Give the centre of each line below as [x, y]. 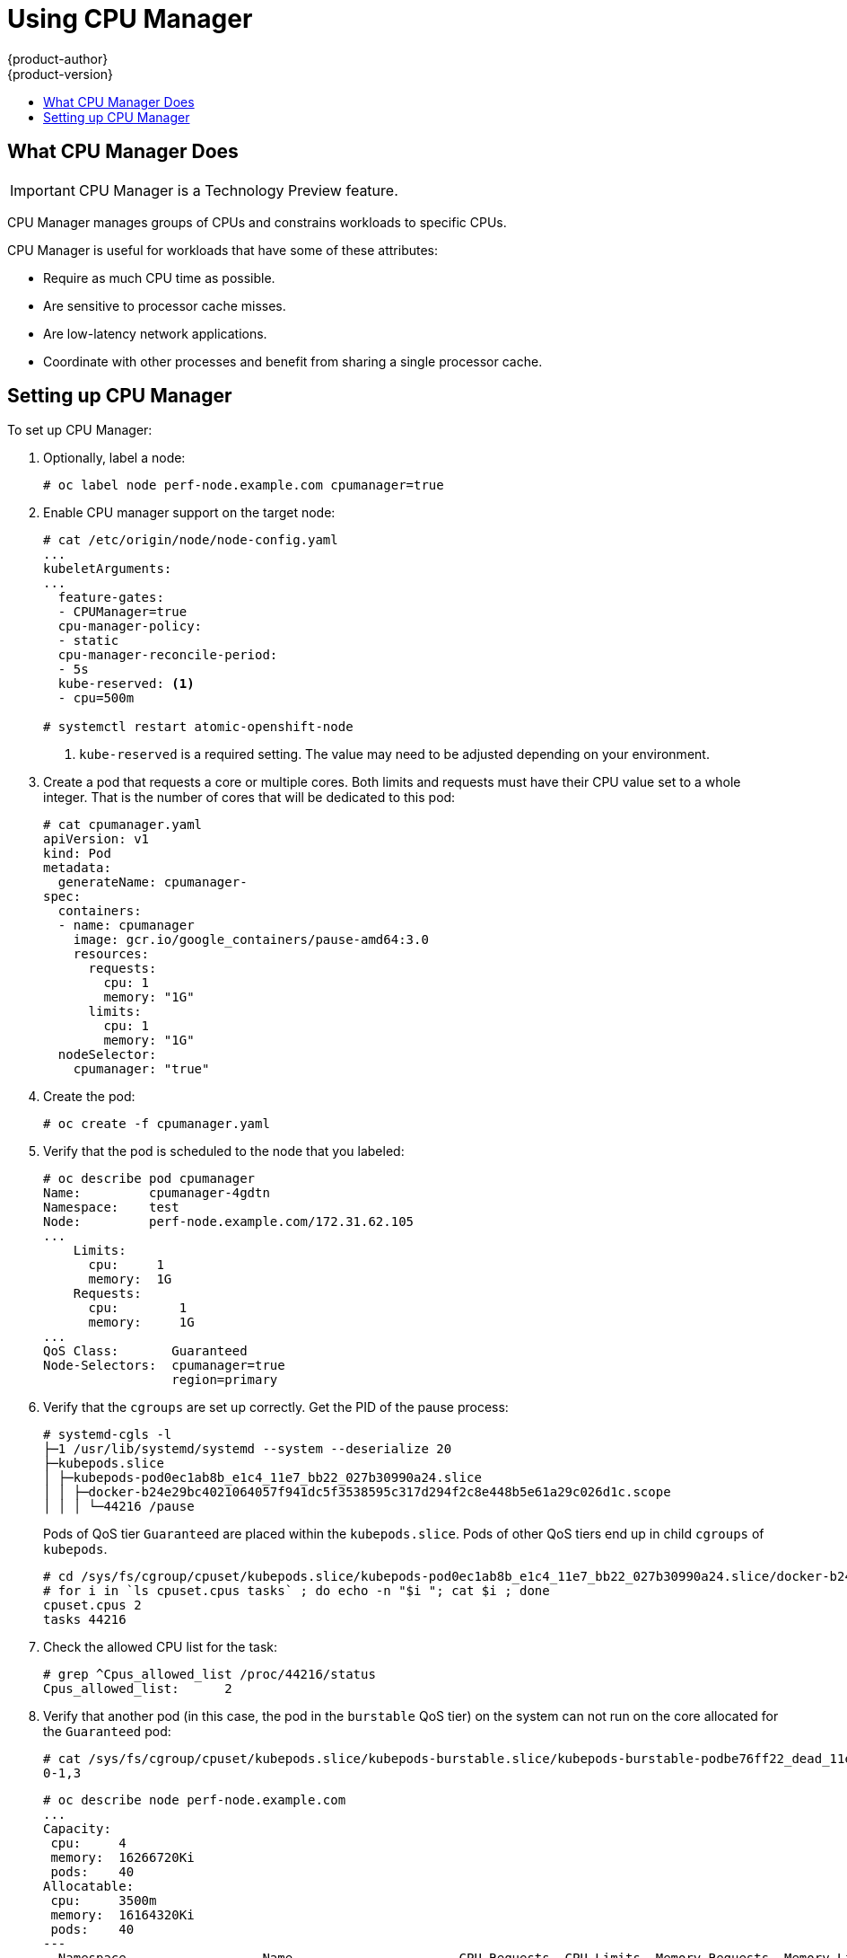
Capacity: [77, 1829]
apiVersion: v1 [96, 839]
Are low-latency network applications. [155, 333]
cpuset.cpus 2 [92, 1605]
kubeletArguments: [108, 569]
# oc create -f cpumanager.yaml [157, 1124]
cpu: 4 [88, 1843]
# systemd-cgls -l [108, 1435]
